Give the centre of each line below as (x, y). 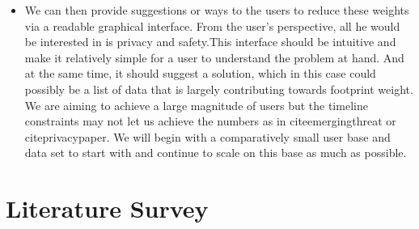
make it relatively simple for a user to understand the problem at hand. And (214, 57)
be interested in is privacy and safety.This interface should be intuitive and (210, 42)
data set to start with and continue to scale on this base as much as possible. (216, 153)
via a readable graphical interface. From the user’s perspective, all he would (212, 25)
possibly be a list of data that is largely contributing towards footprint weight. (219, 89)
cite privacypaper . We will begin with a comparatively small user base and (207, 136)
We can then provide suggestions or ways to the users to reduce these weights (217, 10)
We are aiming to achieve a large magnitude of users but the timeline (196, 105)
